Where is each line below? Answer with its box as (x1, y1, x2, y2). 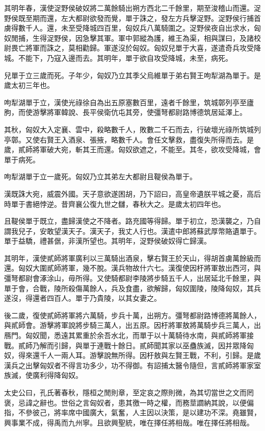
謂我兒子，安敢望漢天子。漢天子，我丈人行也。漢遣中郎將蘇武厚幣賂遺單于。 (4, 225, 261, 236)
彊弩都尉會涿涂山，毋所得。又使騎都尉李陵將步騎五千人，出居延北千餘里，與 (4, 273, 261, 283)
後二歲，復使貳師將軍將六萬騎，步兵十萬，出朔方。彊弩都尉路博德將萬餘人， (4, 309, 261, 320)
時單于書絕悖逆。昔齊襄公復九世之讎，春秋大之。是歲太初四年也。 (4, 198, 225, 209)
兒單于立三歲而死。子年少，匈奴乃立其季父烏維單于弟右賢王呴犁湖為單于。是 (4, 69, 261, 80)
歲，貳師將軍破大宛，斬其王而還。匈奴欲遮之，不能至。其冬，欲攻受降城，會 (4, 144, 261, 155)
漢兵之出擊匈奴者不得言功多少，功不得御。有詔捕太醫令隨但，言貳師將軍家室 (4, 360, 261, 370)
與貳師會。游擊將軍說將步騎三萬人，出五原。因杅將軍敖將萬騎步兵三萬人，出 (4, 320, 261, 330)
